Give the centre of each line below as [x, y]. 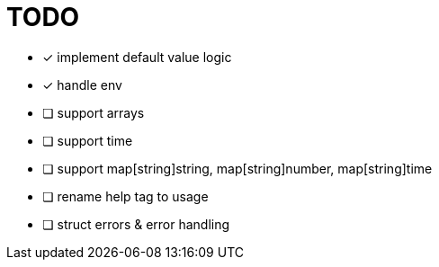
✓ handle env [82, 85]
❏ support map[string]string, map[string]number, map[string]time [237, 168]
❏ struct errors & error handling [136, 224]
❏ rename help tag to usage [125, 196]
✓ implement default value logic [137, 57]
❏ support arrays [94, 112]
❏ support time [88, 140]
